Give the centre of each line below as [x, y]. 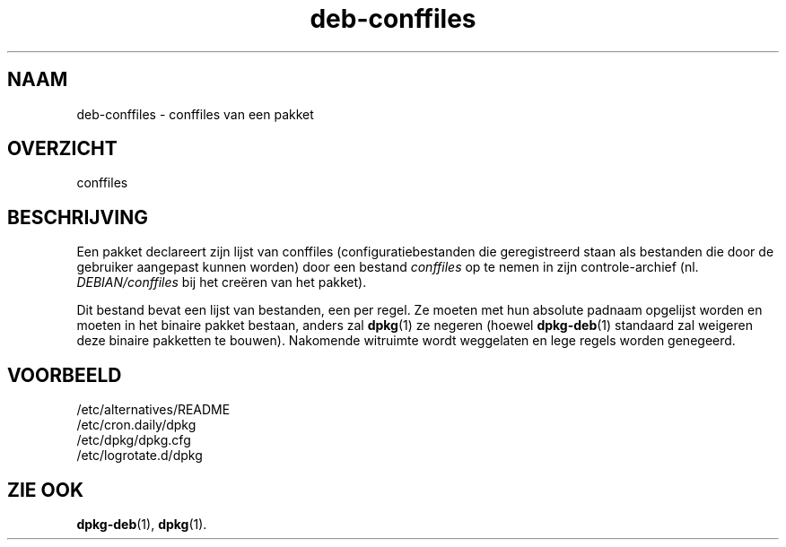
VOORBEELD [65, 375]
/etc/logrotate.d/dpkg [140, 456]
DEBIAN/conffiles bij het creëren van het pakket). [222, 282]
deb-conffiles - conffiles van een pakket [195, 114]
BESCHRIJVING [78, 217]
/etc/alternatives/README [153, 410]
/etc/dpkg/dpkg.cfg [134, 440]
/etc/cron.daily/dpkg [136, 425]
